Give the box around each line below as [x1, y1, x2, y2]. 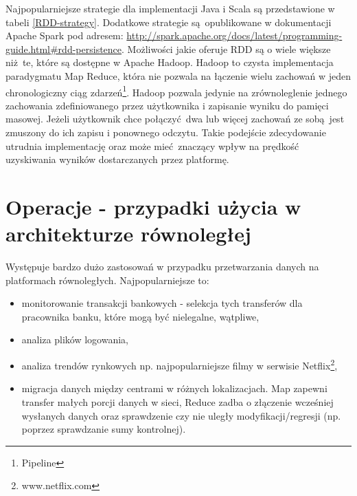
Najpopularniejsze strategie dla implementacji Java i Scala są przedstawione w [5, 1, 335, 15]
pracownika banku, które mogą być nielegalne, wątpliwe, [21, 309, 260, 323]
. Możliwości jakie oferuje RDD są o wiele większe [122, 41, 331, 56]
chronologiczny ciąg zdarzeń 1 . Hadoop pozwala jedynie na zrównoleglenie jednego [5, 83, 347, 99]
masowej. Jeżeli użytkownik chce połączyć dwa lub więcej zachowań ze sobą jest [5, 111, 345, 126]
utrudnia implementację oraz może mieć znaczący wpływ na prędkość [5, 138, 299, 153]
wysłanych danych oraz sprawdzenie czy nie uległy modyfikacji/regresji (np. [21, 408, 341, 422]
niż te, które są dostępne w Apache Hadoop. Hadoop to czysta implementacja [5, 55, 334, 69]
